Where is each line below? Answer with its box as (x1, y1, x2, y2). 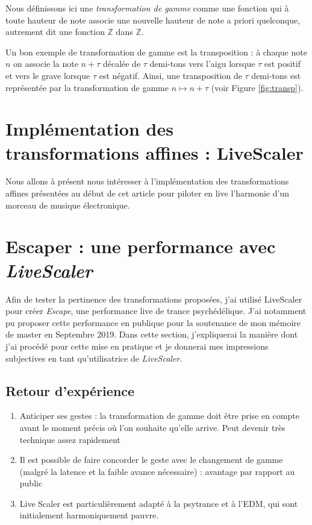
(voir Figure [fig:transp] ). (211, 81, 304, 93)
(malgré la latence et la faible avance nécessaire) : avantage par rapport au (19, 465, 295, 477)
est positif (264, 57, 301, 70)
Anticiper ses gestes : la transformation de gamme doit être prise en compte (19, 409, 299, 422)
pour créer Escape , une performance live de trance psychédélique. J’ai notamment (5, 304, 307, 317)
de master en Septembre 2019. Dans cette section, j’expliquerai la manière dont (5, 328, 298, 341)
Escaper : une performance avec (5, 234, 276, 259)
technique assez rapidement (19, 433, 120, 445)
